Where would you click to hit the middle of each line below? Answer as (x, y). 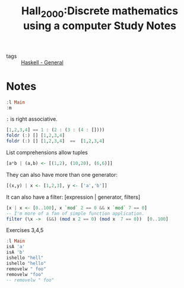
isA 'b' (16, 252)
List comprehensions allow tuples (47, 152)
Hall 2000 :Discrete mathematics (100, 12)
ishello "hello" (26, 263)
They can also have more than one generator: (62, 174)
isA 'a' (16, 247)
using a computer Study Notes (100, 26)
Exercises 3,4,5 (25, 230)
